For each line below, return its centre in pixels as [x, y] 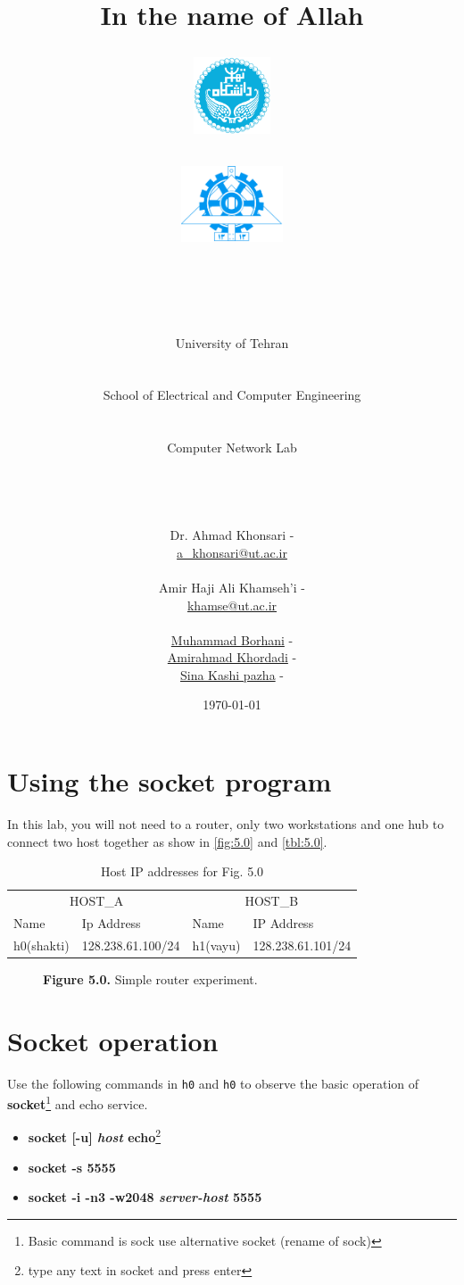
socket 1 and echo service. [78, 1103]
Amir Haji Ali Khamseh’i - [232, 587]
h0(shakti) [41, 945]
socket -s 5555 [72, 1167]
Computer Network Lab [232, 448]
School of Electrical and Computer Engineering [232, 395]
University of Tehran [232, 342]
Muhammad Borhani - [232, 639]
